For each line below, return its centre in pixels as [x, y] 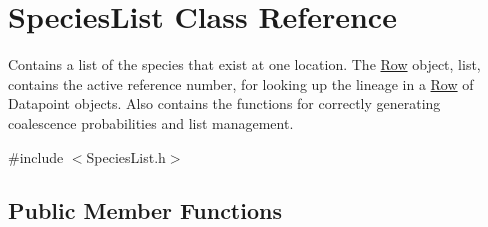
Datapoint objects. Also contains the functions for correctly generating [224, 103]
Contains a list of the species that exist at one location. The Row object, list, [244, 64]
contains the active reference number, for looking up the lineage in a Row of [241, 83]
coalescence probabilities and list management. [151, 122]
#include [36, 156]
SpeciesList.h [126, 156]
